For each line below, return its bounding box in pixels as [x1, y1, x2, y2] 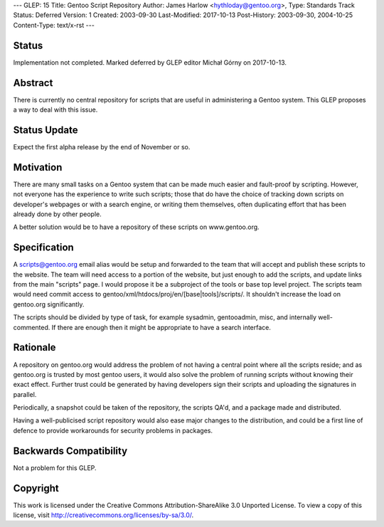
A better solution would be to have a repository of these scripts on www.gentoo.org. [13, 223, 260, 231]
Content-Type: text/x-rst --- [13, 21, 95, 29]
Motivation [13, 161, 63, 174]
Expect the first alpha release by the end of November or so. [13, 142, 191, 151]
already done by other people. [13, 210, 102, 218]
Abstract [13, 77, 53, 89]
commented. [13, 323, 50, 331]
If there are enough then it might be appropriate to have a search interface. [51, 323, 272, 331]
